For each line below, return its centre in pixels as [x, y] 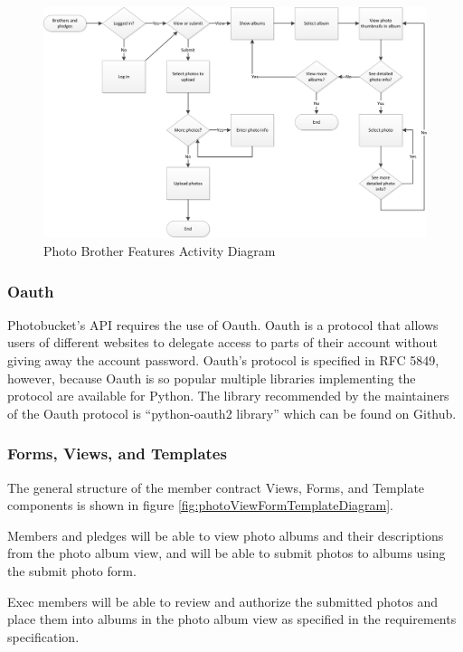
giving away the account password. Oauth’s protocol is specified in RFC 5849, [223, 360]
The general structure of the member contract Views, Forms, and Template [216, 487]
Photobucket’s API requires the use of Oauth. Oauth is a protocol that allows [223, 324]
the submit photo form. [72, 571]
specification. [43, 636]
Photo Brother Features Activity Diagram [160, 251]
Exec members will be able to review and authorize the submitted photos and [223, 601]
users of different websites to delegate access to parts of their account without [222, 342]
